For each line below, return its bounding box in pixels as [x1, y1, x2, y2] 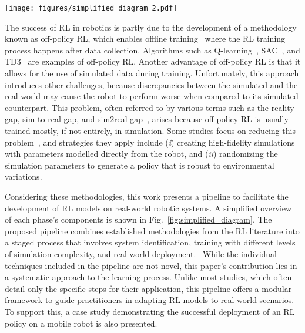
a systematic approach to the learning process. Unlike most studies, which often [5, 271, 292, 283]
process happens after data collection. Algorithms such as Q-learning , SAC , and [5, 43, 300, 56]
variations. [5, 170, 42, 183]
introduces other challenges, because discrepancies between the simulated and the [5, 78, 298, 90]
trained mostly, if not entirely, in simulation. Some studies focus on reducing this [5, 125, 296, 136]
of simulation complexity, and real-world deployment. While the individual [5, 247, 277, 260]
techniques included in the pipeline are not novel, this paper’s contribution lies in [5, 259, 297, 271]
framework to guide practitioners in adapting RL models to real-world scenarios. [5, 294, 294, 306]
